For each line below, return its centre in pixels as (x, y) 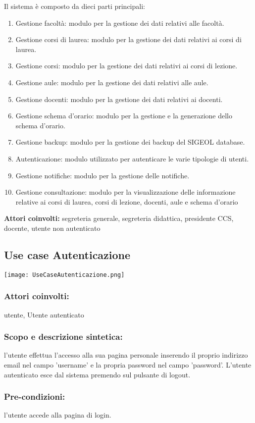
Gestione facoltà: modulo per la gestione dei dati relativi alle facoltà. (120, 23)
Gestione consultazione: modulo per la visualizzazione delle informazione (126, 192)
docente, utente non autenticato (52, 228)
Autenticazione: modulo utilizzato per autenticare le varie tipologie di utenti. (132, 158)
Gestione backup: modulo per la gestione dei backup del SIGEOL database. (130, 142)
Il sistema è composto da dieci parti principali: (75, 6)
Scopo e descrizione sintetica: (63, 337)
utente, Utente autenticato (44, 314)
